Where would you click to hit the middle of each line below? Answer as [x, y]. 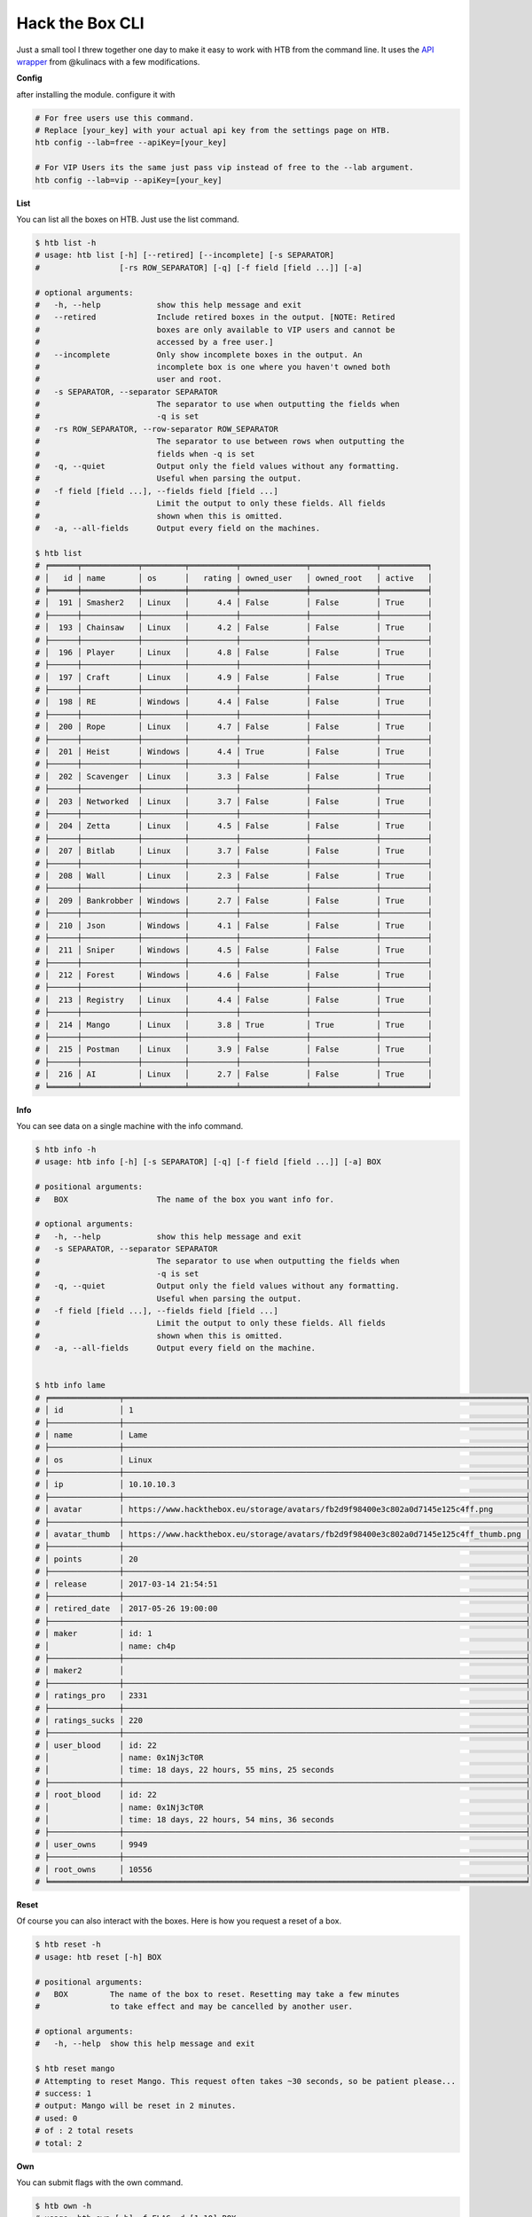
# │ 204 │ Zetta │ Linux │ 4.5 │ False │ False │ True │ [234, 826]
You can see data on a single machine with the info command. [130, 1125]
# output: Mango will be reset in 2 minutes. [136, 2106]
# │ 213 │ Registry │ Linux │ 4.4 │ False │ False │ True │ [234, 999]
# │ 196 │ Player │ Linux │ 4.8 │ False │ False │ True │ [234, 652]
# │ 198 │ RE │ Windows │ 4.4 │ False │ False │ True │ [234, 702]
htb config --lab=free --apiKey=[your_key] [131, 143]
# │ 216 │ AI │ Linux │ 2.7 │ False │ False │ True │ [234, 1074]
